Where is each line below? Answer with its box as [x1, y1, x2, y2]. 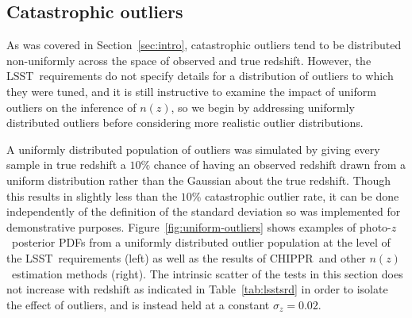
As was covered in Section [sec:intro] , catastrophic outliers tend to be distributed [6, 36, 402, 53]
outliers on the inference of [6, 98, 137, 115]
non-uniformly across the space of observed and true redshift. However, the [6, 52, 372, 68]
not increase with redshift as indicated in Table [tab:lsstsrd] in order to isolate [6, 281, 388, 297]
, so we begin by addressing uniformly [171, 98, 355, 115]
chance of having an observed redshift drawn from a [153, 156, 406, 173]
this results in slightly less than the [6, 187, 178, 204]
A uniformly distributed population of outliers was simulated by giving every [6, 140, 380, 157]
